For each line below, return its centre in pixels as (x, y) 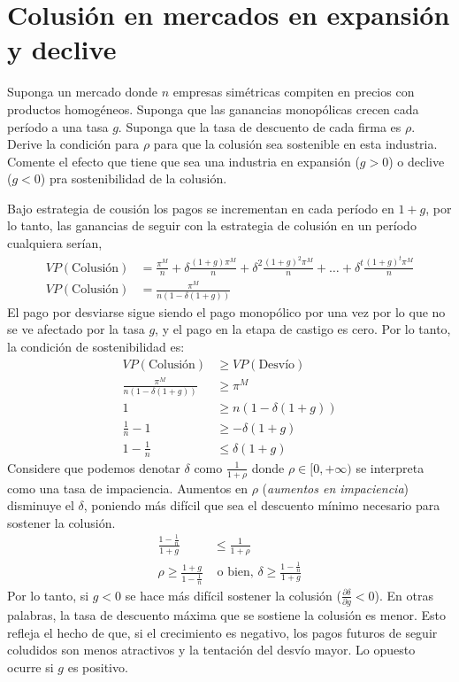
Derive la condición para (73, 144)
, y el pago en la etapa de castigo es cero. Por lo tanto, (303, 329)
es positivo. (98, 667)
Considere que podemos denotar (94, 467)
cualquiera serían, (55, 243)
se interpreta (390, 467)
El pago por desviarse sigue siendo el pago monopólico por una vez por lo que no (226, 311)
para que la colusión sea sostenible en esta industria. (295, 144)
